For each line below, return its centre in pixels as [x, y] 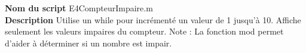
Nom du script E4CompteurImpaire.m [79, 8]
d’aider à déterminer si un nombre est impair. [88, 43]
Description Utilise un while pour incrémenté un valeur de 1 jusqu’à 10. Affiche [153, 19]
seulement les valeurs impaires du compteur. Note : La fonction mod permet [144, 31]
